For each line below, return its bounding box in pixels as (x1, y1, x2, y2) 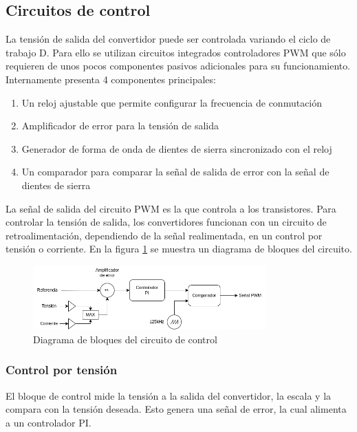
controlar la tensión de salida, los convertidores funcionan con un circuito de (6, 215, 327, 229)
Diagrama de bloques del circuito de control (33, 332, 217, 346)
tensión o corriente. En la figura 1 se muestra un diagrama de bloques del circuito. (6, 241, 352, 256)
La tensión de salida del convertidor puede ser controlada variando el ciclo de (6, 32, 331, 46)
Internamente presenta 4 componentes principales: (6, 72, 216, 86)
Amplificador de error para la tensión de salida (21, 118, 219, 133)
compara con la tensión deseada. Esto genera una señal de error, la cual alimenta (6, 402, 347, 416)
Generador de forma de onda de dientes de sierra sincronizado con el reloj (21, 141, 332, 155)
